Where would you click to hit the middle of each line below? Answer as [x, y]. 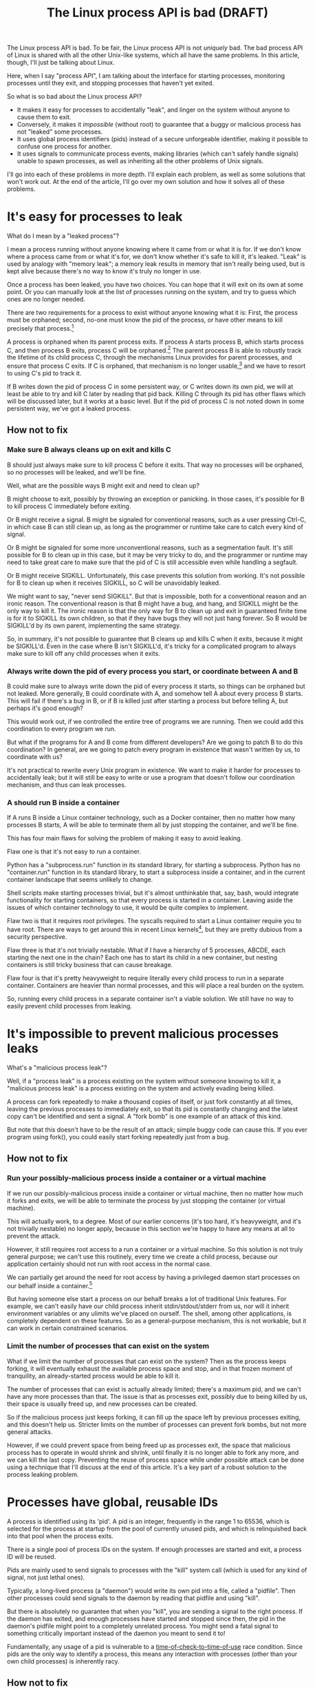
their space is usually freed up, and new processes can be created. [102, 1404]
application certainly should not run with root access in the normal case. [109, 1264]
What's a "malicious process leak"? [57, 1067]
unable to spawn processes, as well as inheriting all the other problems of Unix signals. [140, 161]
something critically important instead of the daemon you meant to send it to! [116, 1633]
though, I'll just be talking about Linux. [61, 63]
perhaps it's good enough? [45, 708]
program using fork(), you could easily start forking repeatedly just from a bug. [118, 1137]
